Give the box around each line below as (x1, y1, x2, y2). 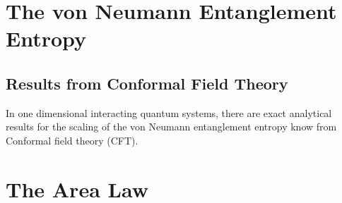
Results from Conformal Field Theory (6, 72, 288, 94)
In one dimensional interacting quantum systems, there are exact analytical (6, 105, 332, 120)
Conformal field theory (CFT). (6, 133, 138, 147)
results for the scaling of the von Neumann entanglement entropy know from (6, 119, 337, 134)
